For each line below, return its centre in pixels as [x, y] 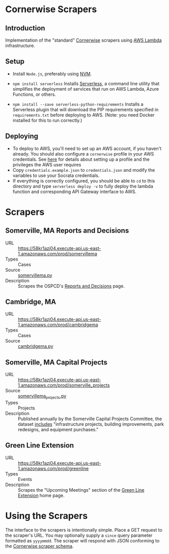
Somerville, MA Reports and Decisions [67, 231]
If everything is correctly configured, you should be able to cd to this [84, 180]
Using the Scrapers [47, 516]
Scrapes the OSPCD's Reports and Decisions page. [71, 286]
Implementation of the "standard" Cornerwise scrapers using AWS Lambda [83, 40]
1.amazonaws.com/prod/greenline [53, 468]
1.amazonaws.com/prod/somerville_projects [64, 385]
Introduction [25, 28]
